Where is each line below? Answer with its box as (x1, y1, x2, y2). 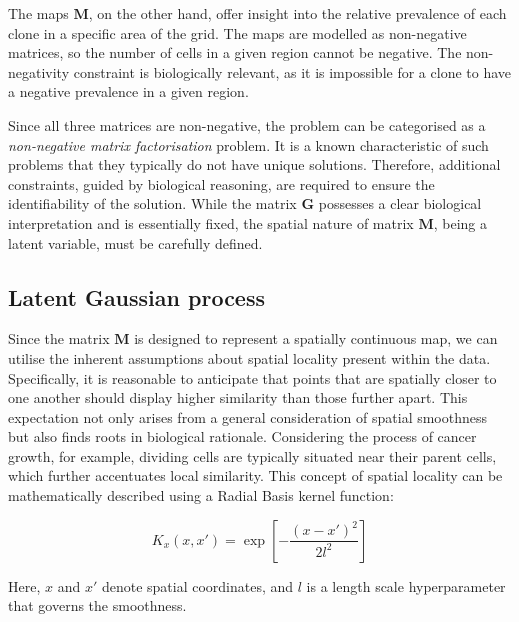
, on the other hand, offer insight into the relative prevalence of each (88, 3, 507, 23)
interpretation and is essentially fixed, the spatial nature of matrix (8, 212, 414, 233)
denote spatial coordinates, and (101, 575, 294, 596)
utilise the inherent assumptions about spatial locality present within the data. (8, 347, 491, 368)
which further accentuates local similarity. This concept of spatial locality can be (8, 465, 503, 486)
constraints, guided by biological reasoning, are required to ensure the (8, 173, 435, 194)
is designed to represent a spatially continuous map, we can (134, 328, 498, 349)
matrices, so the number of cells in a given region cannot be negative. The (8, 42, 462, 63)
